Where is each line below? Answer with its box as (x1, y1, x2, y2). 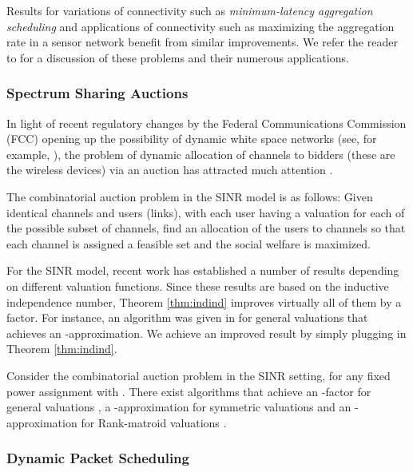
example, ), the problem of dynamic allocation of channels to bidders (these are (6, 145, 395, 162)
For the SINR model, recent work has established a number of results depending (6, 262, 399, 279)
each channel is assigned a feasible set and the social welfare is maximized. (6, 235, 371, 252)
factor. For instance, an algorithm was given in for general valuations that (6, 309, 368, 326)
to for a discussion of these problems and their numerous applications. (6, 49, 349, 65)
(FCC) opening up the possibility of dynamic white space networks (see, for (6, 130, 377, 147)
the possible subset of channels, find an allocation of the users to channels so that (6, 220, 406, 236)
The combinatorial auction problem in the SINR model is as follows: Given (6, 188, 373, 204)
